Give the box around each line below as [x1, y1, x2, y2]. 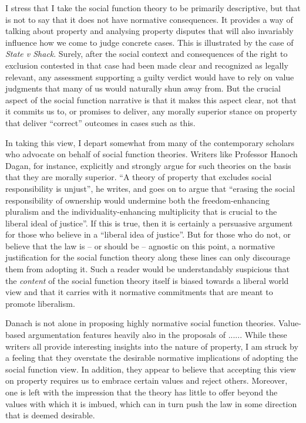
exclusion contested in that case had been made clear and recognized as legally [5, 59, 288, 71]
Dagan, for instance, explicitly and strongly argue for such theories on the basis [5, 159, 291, 171]
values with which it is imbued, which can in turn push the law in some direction [5, 397, 297, 410]
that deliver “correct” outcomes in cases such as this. [5, 116, 196, 128]
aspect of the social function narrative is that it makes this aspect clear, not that [5, 93, 297, 106]
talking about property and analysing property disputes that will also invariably [5, 25, 294, 37]
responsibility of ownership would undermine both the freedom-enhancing [5, 194, 270, 206]
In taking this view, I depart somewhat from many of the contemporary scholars [5, 136, 295, 148]
